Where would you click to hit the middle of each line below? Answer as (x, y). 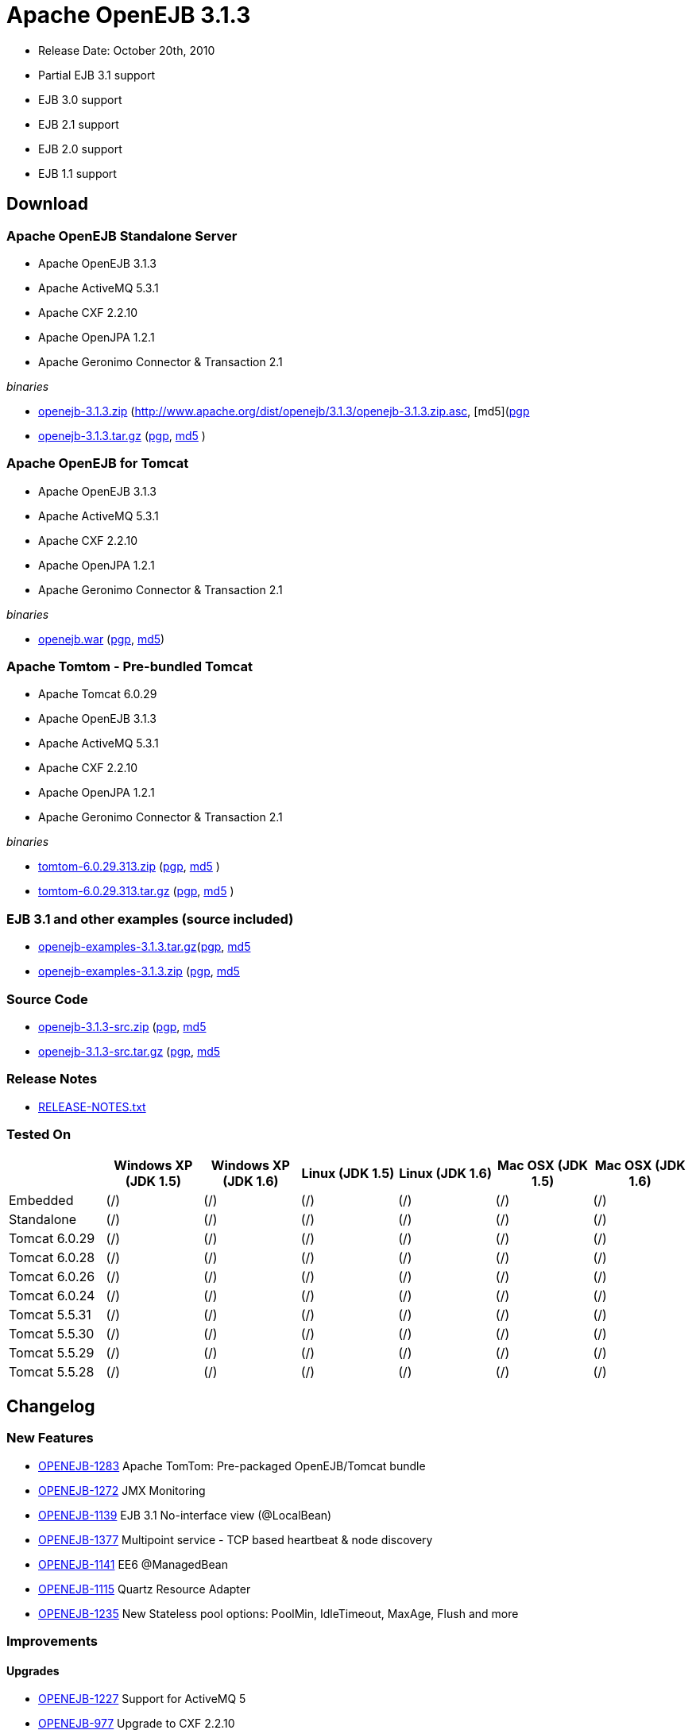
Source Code (47, 999)
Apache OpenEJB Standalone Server (122, 236)
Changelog (51, 1406)
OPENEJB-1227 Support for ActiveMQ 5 (142, 1699)
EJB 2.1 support (79, 124)
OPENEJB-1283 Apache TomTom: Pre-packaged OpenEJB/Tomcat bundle (232, 1465)
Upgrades (33, 1670)
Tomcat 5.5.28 (52, 1372)
